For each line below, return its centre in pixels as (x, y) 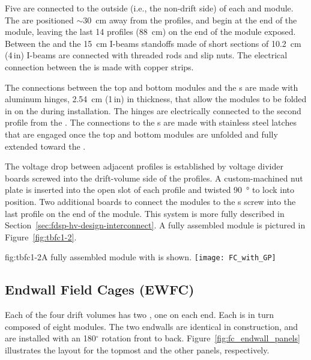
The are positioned (39, 20)
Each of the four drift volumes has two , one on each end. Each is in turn (139, 315)
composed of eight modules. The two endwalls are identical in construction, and (152, 326)
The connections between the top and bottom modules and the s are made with (152, 87)
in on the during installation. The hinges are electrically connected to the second (153, 110)
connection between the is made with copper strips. (99, 66)
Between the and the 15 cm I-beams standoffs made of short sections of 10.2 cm (153, 43)
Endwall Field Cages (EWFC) (100, 289)
